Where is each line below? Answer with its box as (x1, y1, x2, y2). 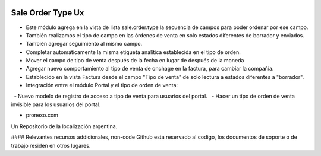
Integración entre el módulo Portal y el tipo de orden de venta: (26, 82, 178, 89)
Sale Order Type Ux (11, 8, 84, 18)
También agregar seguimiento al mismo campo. (26, 40, 143, 47)
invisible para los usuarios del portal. (11, 101, 101, 108)
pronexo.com (26, 112, 59, 119)
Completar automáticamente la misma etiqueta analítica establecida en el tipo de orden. (26, 48, 241, 56)
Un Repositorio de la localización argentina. (11, 122, 118, 130)
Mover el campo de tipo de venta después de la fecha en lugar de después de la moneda (26, 57, 244, 64)
